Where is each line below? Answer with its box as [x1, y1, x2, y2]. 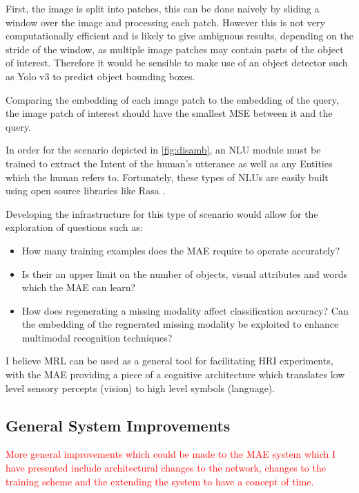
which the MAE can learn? [21, 280, 136, 295]
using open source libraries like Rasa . [6, 183, 166, 198]
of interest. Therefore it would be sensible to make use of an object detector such [6, 55, 348, 70]
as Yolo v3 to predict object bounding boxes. [6, 68, 195, 83]
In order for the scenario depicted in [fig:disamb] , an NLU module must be [6, 142, 321, 157]
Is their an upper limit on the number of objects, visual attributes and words [21, 266, 347, 281]
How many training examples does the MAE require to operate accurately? [21, 243, 340, 257]
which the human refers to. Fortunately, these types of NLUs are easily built [6, 169, 329, 184]
